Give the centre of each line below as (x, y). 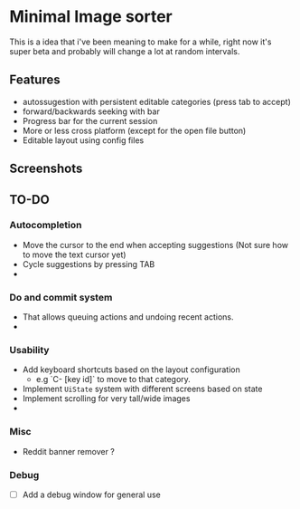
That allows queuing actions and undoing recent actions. (128, 317)
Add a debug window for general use (91, 495)
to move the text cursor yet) (74, 254)
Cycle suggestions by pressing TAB (89, 264)
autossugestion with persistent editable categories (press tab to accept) (156, 101)
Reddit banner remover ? (69, 451)
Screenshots (46, 169)
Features (35, 80)
